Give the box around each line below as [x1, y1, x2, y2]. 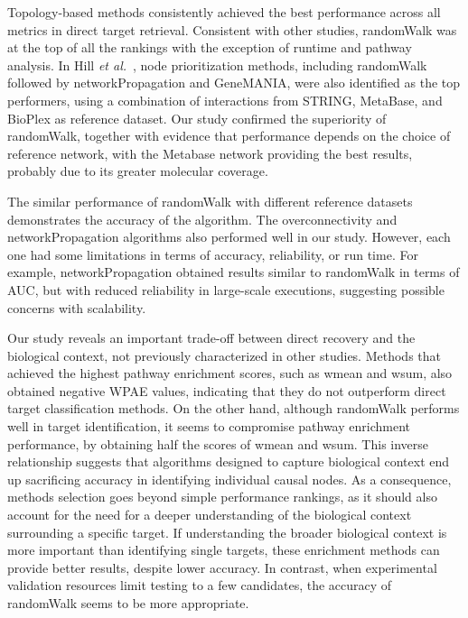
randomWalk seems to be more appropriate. [7, 594, 249, 612]
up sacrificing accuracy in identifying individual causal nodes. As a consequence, [7, 469, 452, 488]
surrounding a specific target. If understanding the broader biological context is [7, 522, 447, 541]
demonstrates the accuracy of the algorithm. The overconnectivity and [7, 209, 398, 228]
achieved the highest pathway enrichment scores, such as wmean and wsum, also [7, 364, 453, 383]
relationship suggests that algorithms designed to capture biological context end [7, 452, 450, 471]
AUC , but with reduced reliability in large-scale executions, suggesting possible [7, 280, 445, 299]
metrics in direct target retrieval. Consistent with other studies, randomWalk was [7, 20, 457, 39]
